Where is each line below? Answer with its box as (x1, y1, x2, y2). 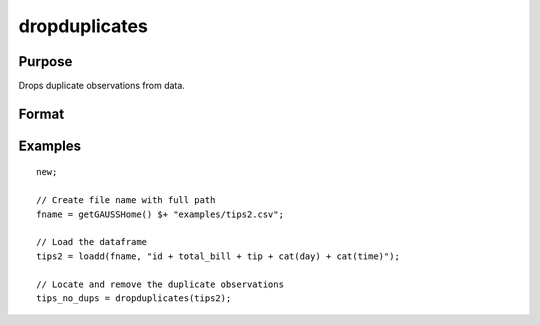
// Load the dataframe (36, 236, 148, 248)
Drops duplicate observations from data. (18, 80, 185, 92)
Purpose (18, 53, 73, 70)
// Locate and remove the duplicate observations (36, 278, 285, 290)
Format (18, 105, 65, 122)
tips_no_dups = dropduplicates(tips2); (36, 293, 232, 304)
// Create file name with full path (36, 195, 216, 206)
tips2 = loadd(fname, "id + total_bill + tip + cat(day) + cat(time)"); (36, 250, 400, 262)
